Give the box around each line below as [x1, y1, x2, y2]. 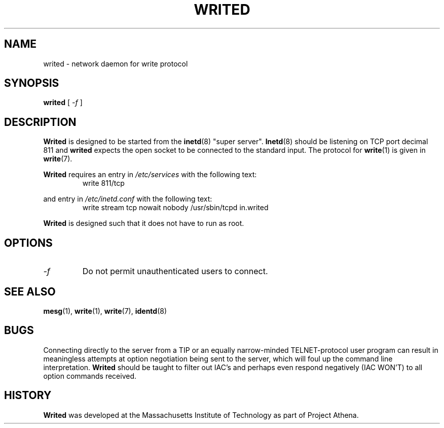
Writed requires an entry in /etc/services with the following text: [43, 170, 257, 179]
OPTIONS [4, 236, 53, 249]
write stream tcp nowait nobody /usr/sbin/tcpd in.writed [82, 203, 269, 212]
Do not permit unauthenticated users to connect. [82, 266, 268, 277]
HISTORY [4, 389, 52, 402]
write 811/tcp [82, 179, 125, 188]
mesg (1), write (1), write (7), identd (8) [43, 306, 167, 315]
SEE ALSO [4, 285, 56, 298]
